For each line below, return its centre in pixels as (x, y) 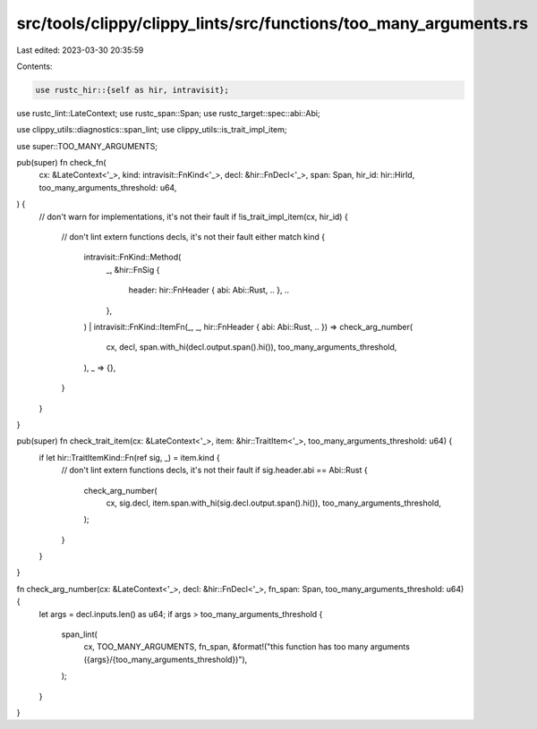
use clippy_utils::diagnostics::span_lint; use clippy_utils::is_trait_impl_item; (152, 130)
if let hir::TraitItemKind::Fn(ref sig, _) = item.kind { (129, 457)
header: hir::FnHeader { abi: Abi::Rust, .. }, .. (209, 290)
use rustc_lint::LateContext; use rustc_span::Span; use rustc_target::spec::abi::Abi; (169, 113)
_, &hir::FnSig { (133, 269)
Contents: (34, 66)
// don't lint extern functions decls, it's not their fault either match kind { (193, 237)
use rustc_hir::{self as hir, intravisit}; (132, 90)
